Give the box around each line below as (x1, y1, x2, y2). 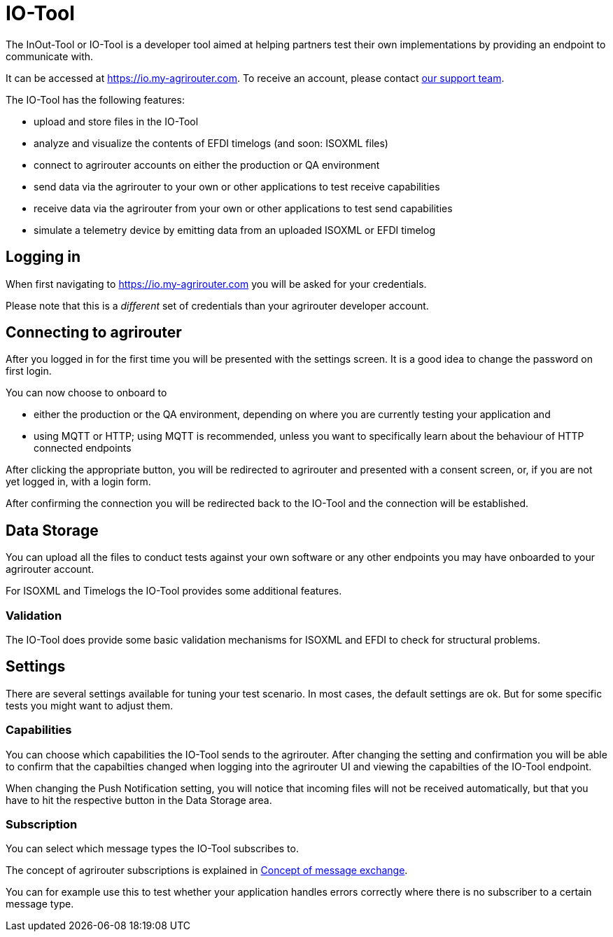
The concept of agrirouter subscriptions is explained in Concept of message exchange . (6, 864, 408, 877)
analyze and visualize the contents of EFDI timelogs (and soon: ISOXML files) (34, 137, 388, 149)
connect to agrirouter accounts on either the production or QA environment (34, 158, 380, 171)
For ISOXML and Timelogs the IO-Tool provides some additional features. (6, 585, 342, 597)
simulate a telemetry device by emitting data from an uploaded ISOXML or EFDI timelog (34, 223, 435, 236)
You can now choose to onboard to (6, 387, 167, 399)
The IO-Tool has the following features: (6, 93, 185, 106)
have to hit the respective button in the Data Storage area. (6, 793, 272, 806)
